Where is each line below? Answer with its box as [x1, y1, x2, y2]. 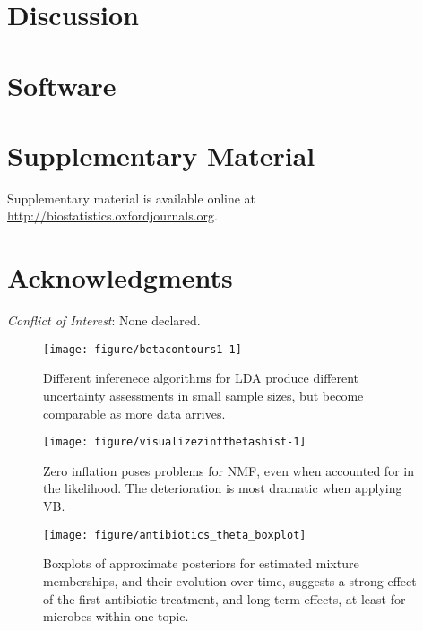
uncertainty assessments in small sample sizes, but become [43, 386, 364, 405]
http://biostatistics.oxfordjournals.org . [7, 206, 219, 225]
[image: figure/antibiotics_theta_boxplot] [43, 528, 306, 541]
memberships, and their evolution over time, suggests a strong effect [43, 571, 417, 590]
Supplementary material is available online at [7, 188, 256, 207]
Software [7, 66, 117, 103]
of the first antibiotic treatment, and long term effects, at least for [43, 589, 406, 608]
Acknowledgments [7, 259, 233, 296]
